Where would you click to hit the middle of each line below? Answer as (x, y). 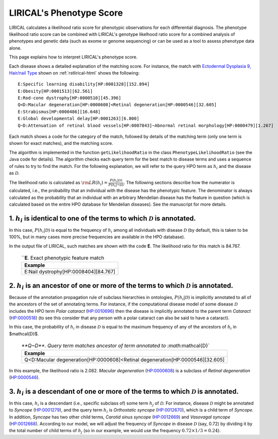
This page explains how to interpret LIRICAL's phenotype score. (73, 57)
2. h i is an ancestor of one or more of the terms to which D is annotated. (121, 286)
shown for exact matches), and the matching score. (61, 143)
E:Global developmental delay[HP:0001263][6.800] (79, 119)
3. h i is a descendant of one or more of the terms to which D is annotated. (124, 392)
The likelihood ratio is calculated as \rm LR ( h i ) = (58, 183)
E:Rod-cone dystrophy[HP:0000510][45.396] (70, 98)
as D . (14, 173)
